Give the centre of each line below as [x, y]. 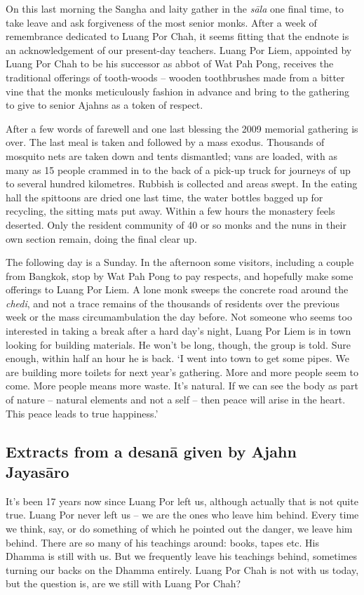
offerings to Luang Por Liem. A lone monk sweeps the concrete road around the [177, 289]
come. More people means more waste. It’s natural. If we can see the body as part [182, 386]
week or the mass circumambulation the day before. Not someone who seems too [179, 317]
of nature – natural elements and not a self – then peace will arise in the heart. [176, 400]
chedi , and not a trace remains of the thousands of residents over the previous [173, 303]
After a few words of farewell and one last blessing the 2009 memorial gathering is [182, 128]
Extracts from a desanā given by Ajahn [151, 451]
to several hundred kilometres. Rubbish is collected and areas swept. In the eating [182, 183]
